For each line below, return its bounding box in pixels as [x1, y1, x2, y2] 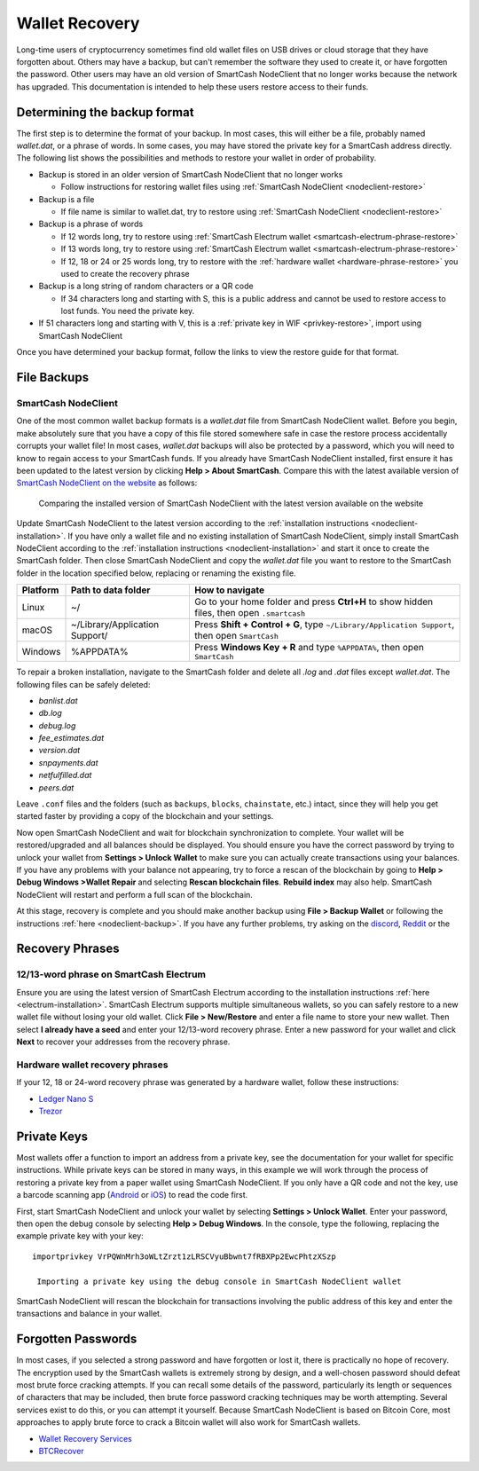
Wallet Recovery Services [38, 1433, 132, 1443]
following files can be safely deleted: [16, 679, 151, 689]
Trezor [38, 1105, 63, 1117]
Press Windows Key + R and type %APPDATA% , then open [193, 641, 425, 654]
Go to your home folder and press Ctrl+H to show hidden [193, 595, 434, 608]
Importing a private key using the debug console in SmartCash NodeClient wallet [36, 1276, 402, 1286]
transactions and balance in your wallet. [16, 1309, 162, 1319]
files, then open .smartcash [193, 607, 306, 619]
